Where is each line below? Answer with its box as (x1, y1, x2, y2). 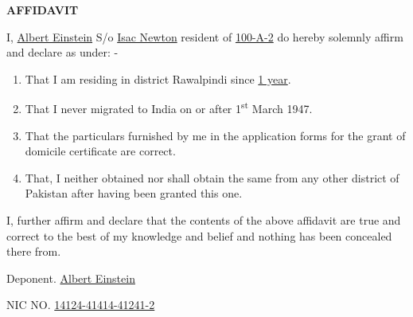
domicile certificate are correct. (25, 143, 176, 159)
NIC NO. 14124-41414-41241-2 (6, 296, 155, 313)
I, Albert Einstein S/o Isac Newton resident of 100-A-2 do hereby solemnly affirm (6, 28, 403, 45)
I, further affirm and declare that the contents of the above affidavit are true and (6, 212, 401, 228)
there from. (6, 243, 61, 260)
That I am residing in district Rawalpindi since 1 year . (25, 70, 291, 87)
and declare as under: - (6, 44, 119, 61)
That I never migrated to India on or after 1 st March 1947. (25, 98, 313, 117)
